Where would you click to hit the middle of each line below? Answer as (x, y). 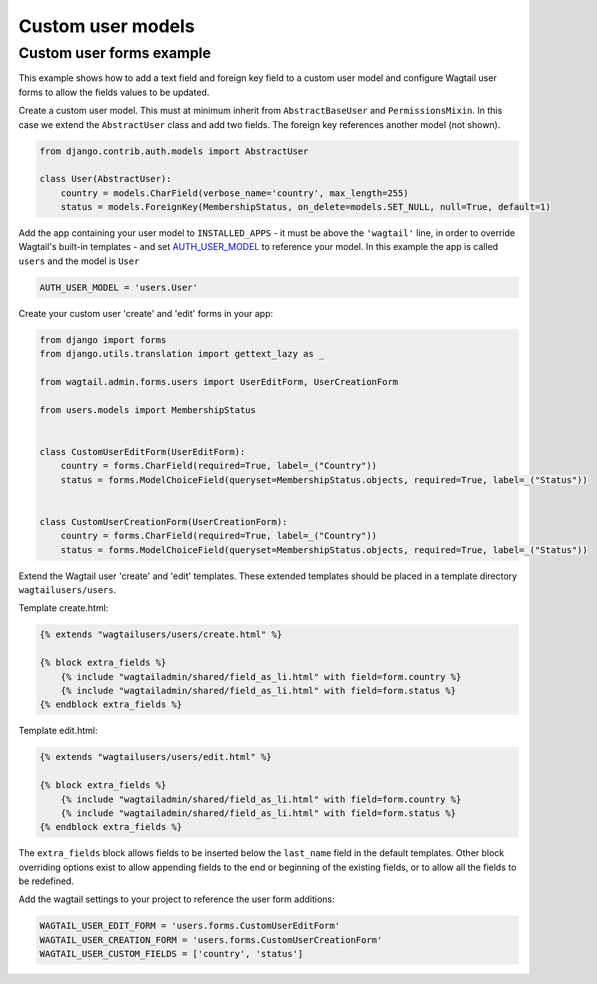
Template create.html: (63, 608)
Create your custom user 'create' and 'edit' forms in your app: (146, 313)
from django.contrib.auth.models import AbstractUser (174, 151)
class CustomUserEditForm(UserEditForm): (142, 451)
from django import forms (103, 339)
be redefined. (46, 881)
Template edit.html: (58, 731)
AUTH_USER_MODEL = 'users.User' (119, 287)
